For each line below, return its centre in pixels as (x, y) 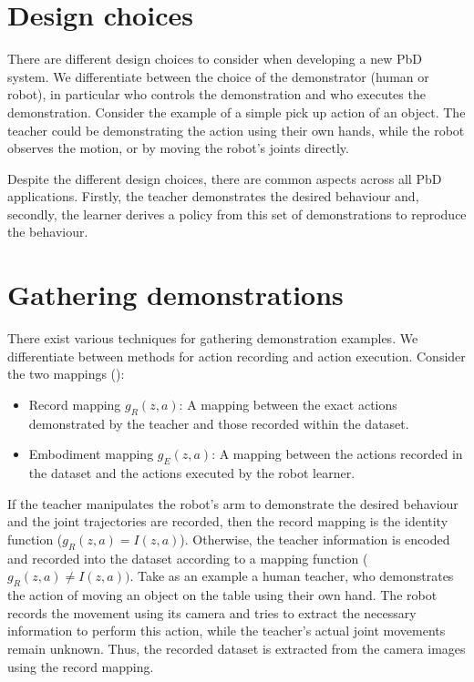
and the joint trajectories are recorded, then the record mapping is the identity (228, 521)
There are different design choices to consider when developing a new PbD (215, 59)
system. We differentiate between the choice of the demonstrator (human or (218, 76)
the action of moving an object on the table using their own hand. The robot (222, 595)
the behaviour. (48, 232)
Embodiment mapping (91, 454)
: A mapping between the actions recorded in (337, 454)
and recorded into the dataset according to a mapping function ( (188, 558)
